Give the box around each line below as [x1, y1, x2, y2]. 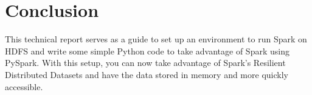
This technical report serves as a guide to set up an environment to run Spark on [5, 33, 307, 45]
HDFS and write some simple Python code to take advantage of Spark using [5, 44, 289, 57]
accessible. [5, 80, 43, 93]
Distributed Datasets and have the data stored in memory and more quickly [5, 68, 288, 80]
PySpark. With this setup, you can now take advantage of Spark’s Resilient [5, 56, 286, 69]
